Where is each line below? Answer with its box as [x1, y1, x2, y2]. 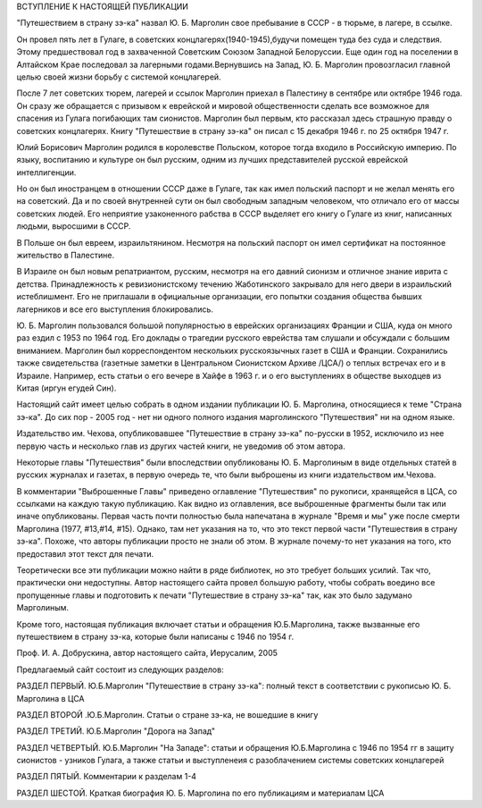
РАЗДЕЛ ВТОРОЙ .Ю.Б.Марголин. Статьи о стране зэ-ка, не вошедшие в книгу [16, 709, 319, 720]
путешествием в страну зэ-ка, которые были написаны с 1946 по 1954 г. [16, 631, 295, 642]
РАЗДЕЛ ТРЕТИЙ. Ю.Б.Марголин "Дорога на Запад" [16, 726, 216, 736]
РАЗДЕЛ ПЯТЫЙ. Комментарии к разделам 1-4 [16, 771, 196, 782]
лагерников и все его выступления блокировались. [16, 304, 214, 315]
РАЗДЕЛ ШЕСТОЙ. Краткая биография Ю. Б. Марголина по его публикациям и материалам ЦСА [16, 787, 385, 798]
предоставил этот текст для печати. [16, 548, 154, 559]
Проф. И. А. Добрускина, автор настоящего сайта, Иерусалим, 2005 [16, 648, 278, 659]
